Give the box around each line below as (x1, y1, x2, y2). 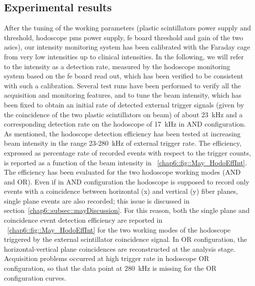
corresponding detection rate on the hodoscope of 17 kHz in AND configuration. (4, 119, 246, 129)
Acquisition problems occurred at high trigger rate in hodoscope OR (4, 253, 209, 263)
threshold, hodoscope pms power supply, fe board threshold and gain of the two (4, 32, 243, 42)
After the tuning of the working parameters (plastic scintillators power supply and (4, 23, 251, 33)
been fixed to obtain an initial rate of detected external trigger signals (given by (4, 99, 244, 109)
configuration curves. (4, 272, 66, 283)
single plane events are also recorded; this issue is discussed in (4, 195, 190, 206)
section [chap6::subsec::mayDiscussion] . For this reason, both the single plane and (4, 205, 250, 215)
